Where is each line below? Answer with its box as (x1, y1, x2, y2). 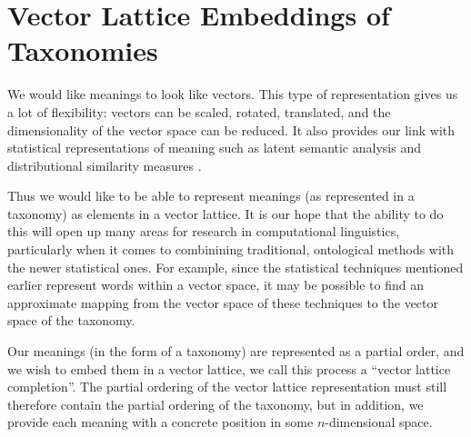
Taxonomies (7, 32, 158, 69)
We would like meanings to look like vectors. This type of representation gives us (7, 84, 458, 104)
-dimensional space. (325, 412, 433, 432)
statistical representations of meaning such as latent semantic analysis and (7, 138, 421, 157)
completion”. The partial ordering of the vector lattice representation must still (7, 377, 447, 396)
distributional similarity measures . (7, 155, 202, 174)
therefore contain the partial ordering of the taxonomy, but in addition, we (7, 394, 424, 413)
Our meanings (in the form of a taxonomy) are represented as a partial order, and (7, 342, 465, 361)
